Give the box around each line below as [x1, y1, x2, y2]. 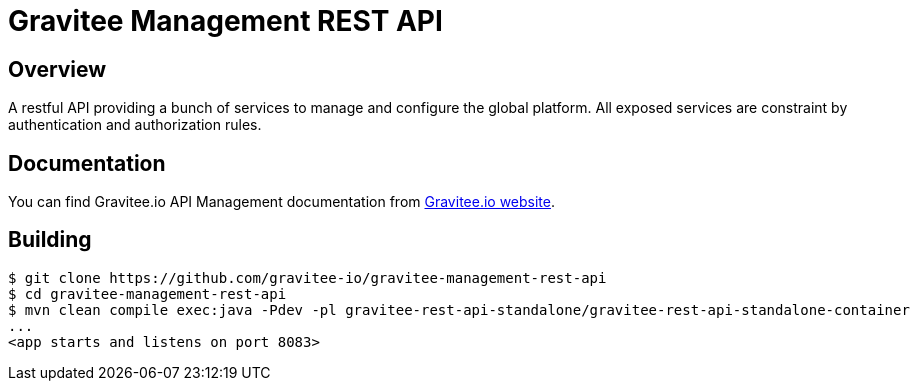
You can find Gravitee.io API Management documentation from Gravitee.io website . [8, 193, 556, 211]
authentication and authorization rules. [8, 116, 262, 134]
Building [8, 227, 92, 253]
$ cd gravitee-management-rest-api [8, 285, 287, 302]
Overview [8, 56, 107, 82]
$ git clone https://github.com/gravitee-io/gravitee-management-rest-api [8, 269, 607, 286]
